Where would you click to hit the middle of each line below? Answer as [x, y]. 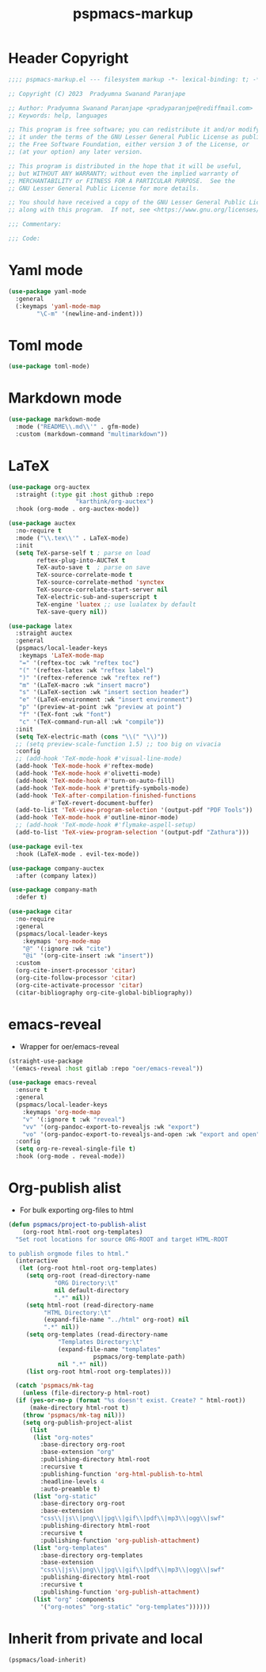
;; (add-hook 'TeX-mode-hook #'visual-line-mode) [99, 759]
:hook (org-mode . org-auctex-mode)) [78, 509]
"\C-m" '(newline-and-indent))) [90, 314]
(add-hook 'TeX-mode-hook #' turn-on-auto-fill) [95, 781]
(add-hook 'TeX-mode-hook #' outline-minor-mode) [97, 818]
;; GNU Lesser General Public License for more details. [104, 188]
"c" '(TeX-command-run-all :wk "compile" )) [91, 722]
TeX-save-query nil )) [72, 612]
